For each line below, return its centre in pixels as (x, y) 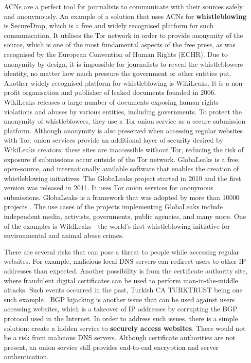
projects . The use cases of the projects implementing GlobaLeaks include (113, 207)
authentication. (27, 356)
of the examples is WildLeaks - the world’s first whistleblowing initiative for (117, 226)
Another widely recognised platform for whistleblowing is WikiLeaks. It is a (117, 82)
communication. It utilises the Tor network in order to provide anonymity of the (124, 35)
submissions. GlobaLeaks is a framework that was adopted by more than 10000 (122, 197)
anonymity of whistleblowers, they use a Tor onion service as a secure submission (125, 121)
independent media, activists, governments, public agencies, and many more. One (125, 216)
